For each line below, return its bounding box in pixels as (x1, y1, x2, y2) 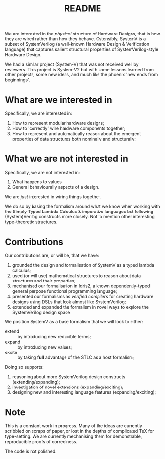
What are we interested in (5, 94, 112, 106)
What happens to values (12, 179, 62, 185)
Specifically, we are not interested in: (5, 170, 80, 176)
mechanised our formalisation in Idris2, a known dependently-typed (12, 283, 150, 289)
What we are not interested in (5, 153, 128, 164)
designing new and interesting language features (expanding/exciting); (12, 389, 156, 395)
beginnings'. (5, 77, 30, 83)
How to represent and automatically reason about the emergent (12, 131, 141, 137)
